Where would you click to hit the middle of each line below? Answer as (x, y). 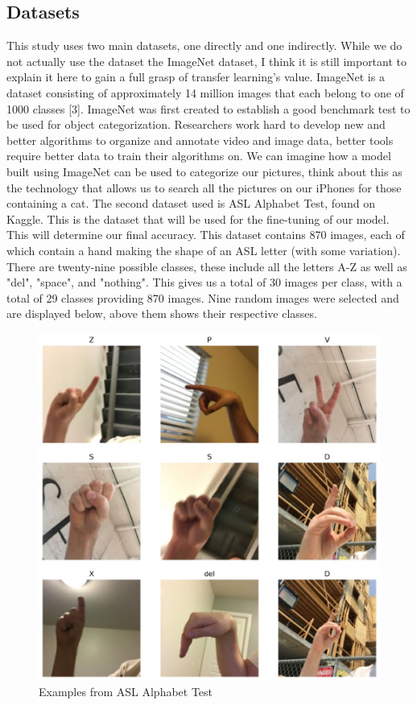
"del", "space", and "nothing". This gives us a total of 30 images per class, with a (204, 282)
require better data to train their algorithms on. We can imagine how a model (199, 156)
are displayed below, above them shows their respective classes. (162, 313)
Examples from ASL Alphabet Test (126, 692)
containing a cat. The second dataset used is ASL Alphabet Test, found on (191, 203)
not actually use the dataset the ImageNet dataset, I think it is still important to (207, 61)
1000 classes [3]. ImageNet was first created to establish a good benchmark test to (208, 108)
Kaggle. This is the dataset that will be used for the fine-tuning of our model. (198, 219)
